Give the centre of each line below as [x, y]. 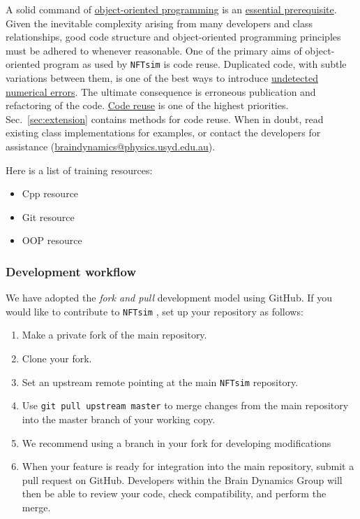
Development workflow [71, 271]
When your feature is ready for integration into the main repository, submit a [188, 466]
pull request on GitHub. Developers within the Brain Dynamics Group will [182, 479]
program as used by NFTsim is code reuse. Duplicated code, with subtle [195, 64]
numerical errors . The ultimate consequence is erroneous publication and [161, 91]
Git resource [48, 216]
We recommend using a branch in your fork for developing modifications [177, 442]
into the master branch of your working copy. [119, 419]
